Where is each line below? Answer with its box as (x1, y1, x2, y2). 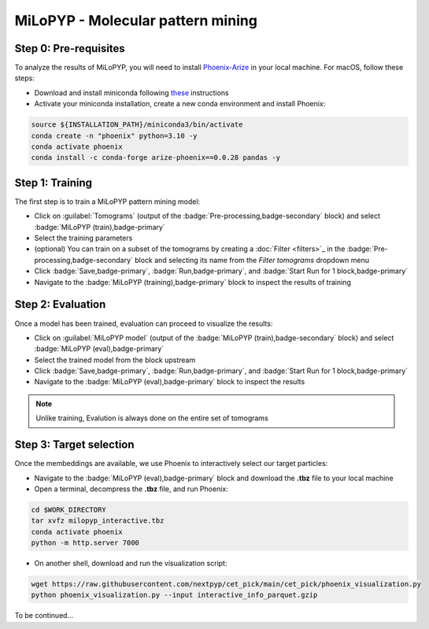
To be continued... (14, 611, 74, 620)
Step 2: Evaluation (14, 298, 106, 311)
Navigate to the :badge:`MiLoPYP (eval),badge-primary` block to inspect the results (34, 377, 305, 387)
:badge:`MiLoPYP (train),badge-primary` (34, 222, 165, 231)
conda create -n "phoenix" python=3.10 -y (31, 131, 198, 140)
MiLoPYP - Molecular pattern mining (14, 12, 257, 29)
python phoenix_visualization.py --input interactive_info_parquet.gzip (31, 590, 318, 600)
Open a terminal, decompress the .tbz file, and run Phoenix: (34, 484, 228, 494)
